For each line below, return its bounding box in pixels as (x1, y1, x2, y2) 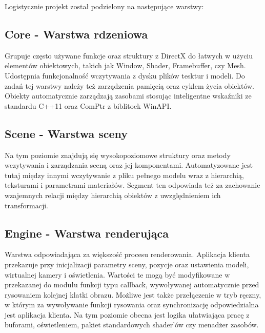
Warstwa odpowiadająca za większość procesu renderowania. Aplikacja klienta (5, 249, 250, 260)
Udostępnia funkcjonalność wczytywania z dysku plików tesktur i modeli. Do (5, 70, 245, 81)
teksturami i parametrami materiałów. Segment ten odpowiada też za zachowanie (5, 180, 260, 190)
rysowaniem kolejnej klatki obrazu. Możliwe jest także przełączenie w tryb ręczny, (5, 289, 261, 300)
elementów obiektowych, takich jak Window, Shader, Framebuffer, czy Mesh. (5, 60, 246, 71)
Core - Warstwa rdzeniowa (5, 26, 148, 42)
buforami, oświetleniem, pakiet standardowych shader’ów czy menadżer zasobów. (5, 319, 259, 330)
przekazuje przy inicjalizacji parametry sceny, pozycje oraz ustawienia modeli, (5, 259, 249, 269)
